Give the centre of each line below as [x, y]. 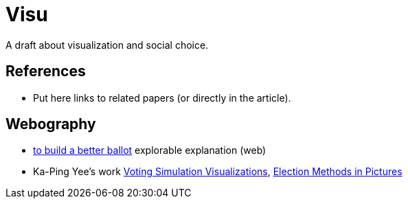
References [46, 71]
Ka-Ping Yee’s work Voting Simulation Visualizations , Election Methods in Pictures [218, 172]
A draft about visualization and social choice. [107, 45]
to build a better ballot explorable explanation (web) [150, 150]
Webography [51, 124]
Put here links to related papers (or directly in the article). [162, 98]
